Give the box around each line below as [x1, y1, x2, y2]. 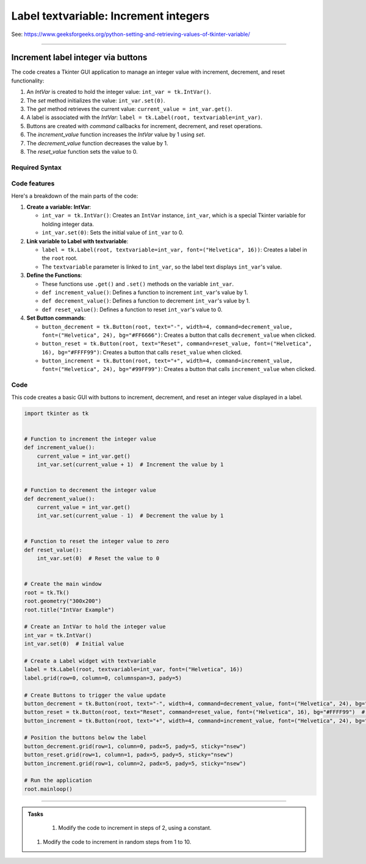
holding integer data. [41, 220, 95, 228]
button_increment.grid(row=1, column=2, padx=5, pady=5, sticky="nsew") [24, 760, 246, 767]
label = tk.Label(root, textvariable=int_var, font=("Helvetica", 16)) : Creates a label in [41, 246, 307, 253]
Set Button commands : [26, 314, 86, 322]
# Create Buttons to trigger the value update [24, 691, 166, 699]
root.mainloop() [24, 785, 73, 793]
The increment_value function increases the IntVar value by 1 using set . [26, 131, 206, 139]
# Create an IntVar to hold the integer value [24, 623, 166, 630]
